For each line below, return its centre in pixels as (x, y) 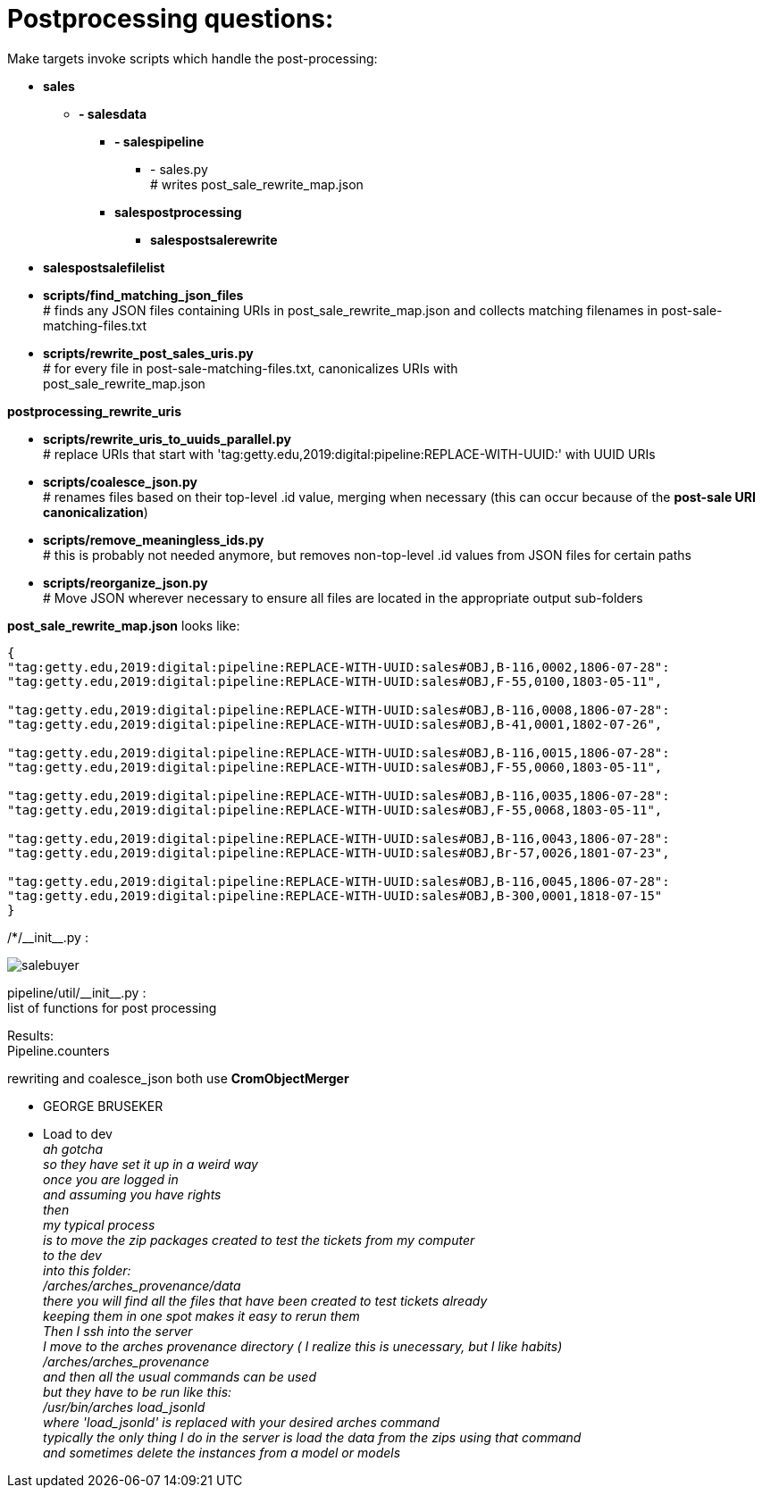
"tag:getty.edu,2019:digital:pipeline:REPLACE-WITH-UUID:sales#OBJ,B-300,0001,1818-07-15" (335, 895)
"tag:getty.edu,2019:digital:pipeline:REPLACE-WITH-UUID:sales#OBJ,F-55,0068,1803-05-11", (335, 810)
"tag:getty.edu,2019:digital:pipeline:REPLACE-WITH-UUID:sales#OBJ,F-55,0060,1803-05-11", (335, 767)
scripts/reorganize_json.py (126, 582)
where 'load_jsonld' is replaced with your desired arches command (242, 1422)
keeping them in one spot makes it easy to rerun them (201, 1315)
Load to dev (78, 1133)
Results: (31, 1035)
